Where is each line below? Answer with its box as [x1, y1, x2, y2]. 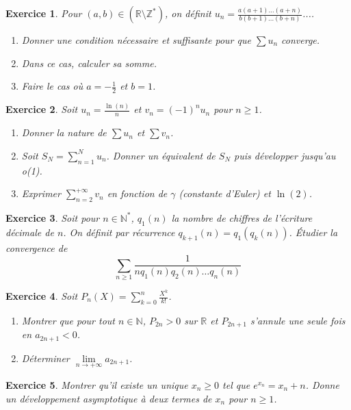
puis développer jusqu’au [234, 148, 336, 162]
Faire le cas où [21, 79, 83, 93]
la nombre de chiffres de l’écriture [171, 210, 313, 225]
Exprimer [21, 186, 61, 201]
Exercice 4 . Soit [5, 289, 78, 303]
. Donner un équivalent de [106, 148, 216, 162]
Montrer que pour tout [21, 313, 115, 327]
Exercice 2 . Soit [5, 102, 78, 116]
